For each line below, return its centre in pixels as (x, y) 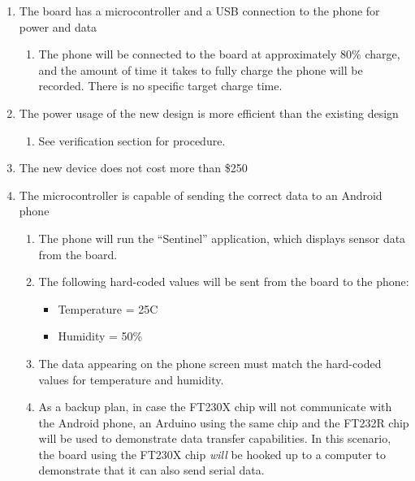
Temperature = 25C (108, 308)
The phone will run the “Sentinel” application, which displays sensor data (222, 238)
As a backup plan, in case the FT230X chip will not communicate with (215, 407)
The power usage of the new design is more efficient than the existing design (209, 113)
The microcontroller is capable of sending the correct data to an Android (201, 195)
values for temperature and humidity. (131, 379)
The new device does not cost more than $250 (133, 168)
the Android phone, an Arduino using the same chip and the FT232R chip (224, 422)
